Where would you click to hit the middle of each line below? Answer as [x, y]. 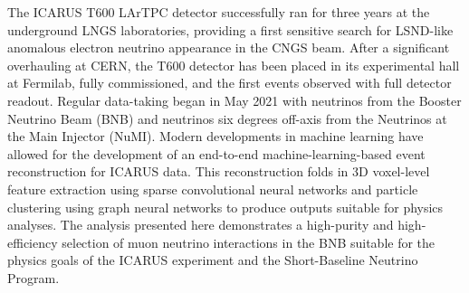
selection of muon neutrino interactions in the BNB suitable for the [249, 242]
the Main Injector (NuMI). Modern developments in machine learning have [215, 136]
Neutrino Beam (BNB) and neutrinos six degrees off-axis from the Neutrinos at [227, 118]
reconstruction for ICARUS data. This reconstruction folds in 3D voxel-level [219, 171]
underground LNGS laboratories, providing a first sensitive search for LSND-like [230, 29]
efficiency [33, 242]
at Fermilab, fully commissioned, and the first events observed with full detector [230, 83]
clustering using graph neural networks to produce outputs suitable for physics [225, 207]
